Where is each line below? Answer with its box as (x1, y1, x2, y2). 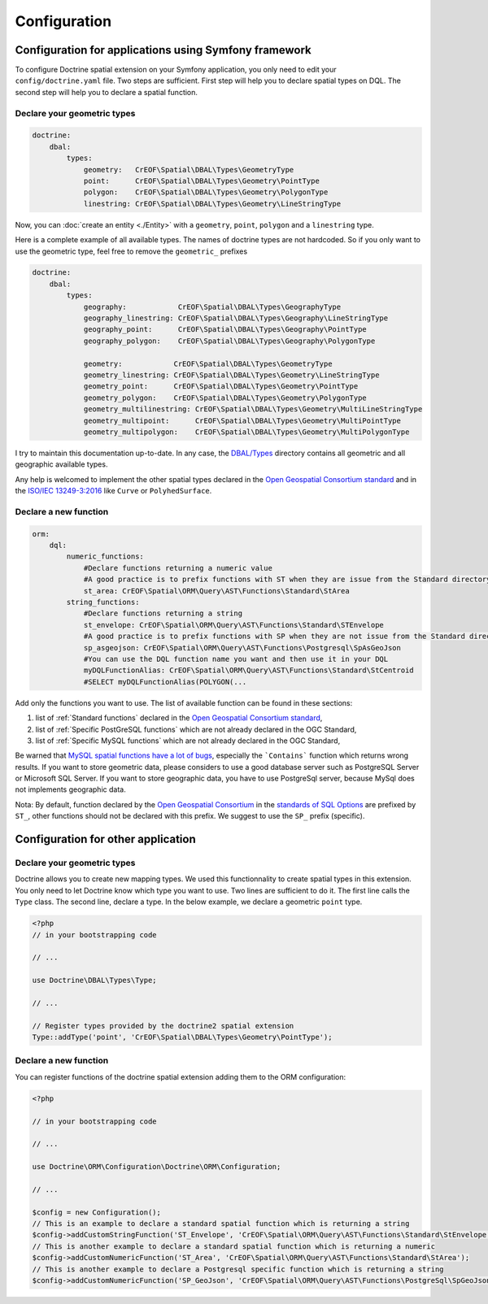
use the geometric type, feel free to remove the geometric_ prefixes (15, 246, 248, 256)
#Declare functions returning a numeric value (83, 563, 272, 572)
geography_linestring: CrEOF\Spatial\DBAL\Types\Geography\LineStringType (83, 314, 389, 323)
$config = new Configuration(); (32, 1207, 162, 1217)
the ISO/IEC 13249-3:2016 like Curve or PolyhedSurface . (15, 486, 212, 496)
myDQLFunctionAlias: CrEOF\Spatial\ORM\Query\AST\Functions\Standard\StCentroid (83, 666, 414, 675)
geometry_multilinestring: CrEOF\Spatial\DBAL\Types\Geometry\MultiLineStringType (83, 405, 423, 414)
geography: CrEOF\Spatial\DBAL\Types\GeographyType (83, 302, 342, 311)
